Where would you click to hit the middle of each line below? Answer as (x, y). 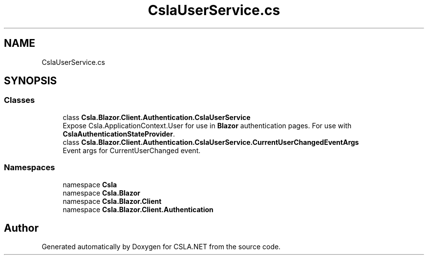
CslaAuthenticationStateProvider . (119, 134)
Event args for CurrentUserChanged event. (132, 150)
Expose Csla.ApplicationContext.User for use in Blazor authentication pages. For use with (207, 125)
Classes (20, 100)
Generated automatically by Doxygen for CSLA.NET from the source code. (161, 247)
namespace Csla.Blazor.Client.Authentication (138, 209)
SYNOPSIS (31, 81)
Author (21, 228)
